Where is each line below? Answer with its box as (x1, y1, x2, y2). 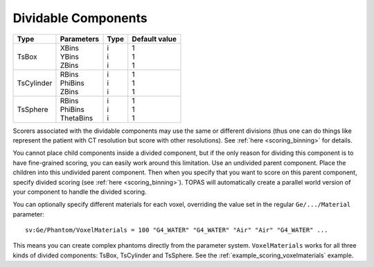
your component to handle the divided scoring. (12, 187, 147, 196)
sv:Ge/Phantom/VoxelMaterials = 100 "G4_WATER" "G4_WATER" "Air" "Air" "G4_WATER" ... (25, 226, 328, 234)
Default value (132, 34, 177, 44)
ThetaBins (60, 113, 93, 122)
